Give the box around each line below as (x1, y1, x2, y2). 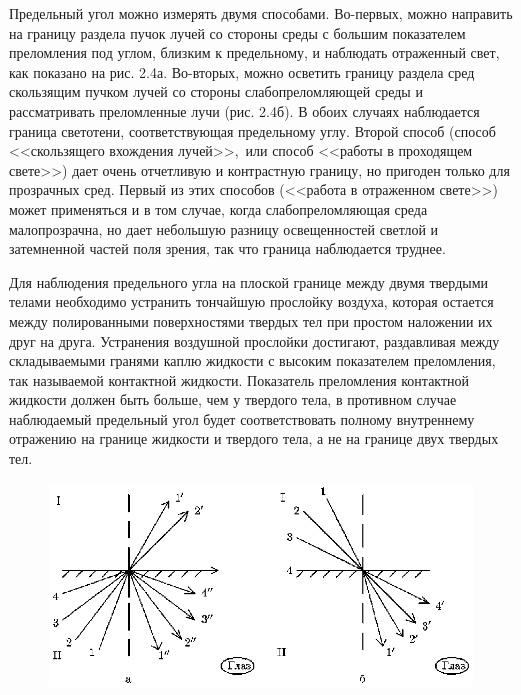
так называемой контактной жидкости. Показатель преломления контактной (9, 369, 470, 390)
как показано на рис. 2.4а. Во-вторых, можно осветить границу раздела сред (9, 61, 475, 82)
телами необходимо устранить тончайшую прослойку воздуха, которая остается (9, 291, 494, 312)
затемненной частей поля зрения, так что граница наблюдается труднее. (9, 238, 446, 259)
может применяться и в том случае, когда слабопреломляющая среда (9, 198, 428, 219)
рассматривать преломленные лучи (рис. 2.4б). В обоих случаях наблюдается (9, 100, 480, 121)
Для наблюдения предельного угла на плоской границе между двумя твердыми (9, 271, 489, 292)
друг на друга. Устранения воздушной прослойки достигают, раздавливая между (9, 330, 500, 351)
